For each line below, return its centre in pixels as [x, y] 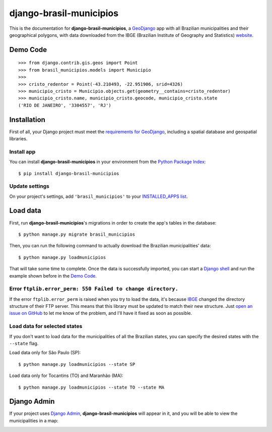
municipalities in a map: [34, 420]
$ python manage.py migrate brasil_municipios [77, 234]
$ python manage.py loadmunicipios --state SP [77, 364]
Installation [27, 119]
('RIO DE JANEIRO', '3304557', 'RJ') [65, 105]
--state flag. [24, 343]
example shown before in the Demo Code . [53, 276]
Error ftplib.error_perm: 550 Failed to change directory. [94, 289]
